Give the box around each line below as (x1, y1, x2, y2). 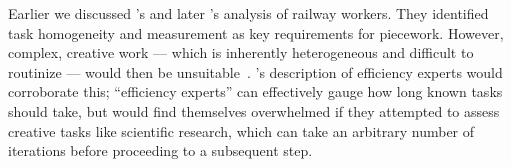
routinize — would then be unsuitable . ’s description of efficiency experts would (8, 61, 503, 82)
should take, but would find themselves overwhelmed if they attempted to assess (8, 100, 500, 121)
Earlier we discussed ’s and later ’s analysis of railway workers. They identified (8, 3, 489, 23)
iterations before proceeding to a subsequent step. (8, 140, 313, 161)
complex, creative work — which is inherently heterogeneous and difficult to (8, 42, 474, 63)
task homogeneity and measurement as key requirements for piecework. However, (8, 22, 504, 43)
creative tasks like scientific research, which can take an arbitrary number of (8, 120, 475, 141)
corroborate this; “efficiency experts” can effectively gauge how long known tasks (8, 81, 503, 102)
